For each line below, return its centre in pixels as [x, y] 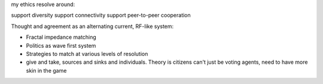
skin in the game [46, 70]
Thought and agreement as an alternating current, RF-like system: [92, 26]
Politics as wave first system [61, 45]
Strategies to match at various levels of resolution [87, 54]
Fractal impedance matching [61, 37]
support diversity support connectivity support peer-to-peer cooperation [101, 15]
